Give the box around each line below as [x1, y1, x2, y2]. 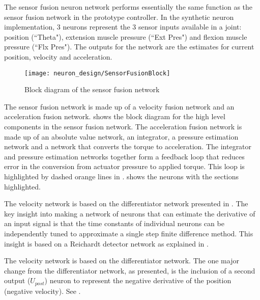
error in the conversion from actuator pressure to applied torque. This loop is [4, 161, 245, 172]
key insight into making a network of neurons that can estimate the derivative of [4, 208, 255, 219]
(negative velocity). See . [4, 285, 81, 296]
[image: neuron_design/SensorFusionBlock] [24, 69, 170, 77]
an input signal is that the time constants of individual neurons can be [4, 218, 224, 229]
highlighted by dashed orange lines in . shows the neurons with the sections [4, 171, 239, 181]
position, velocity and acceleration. [4, 51, 112, 62]
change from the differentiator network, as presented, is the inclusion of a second [4, 265, 255, 276]
